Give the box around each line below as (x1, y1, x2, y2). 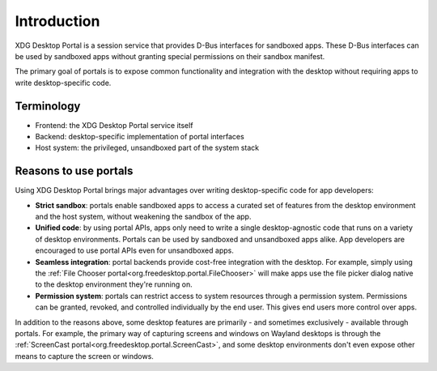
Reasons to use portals (15, 164, 134, 178)
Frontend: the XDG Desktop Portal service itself (35, 120, 193, 130)
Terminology (15, 99, 81, 113)
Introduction (15, 12, 100, 30)
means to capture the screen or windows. (15, 351, 154, 360)
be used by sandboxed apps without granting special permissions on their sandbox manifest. (15, 51, 325, 61)
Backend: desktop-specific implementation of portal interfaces (35, 132, 244, 142)
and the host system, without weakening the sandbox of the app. (35, 211, 252, 222)
